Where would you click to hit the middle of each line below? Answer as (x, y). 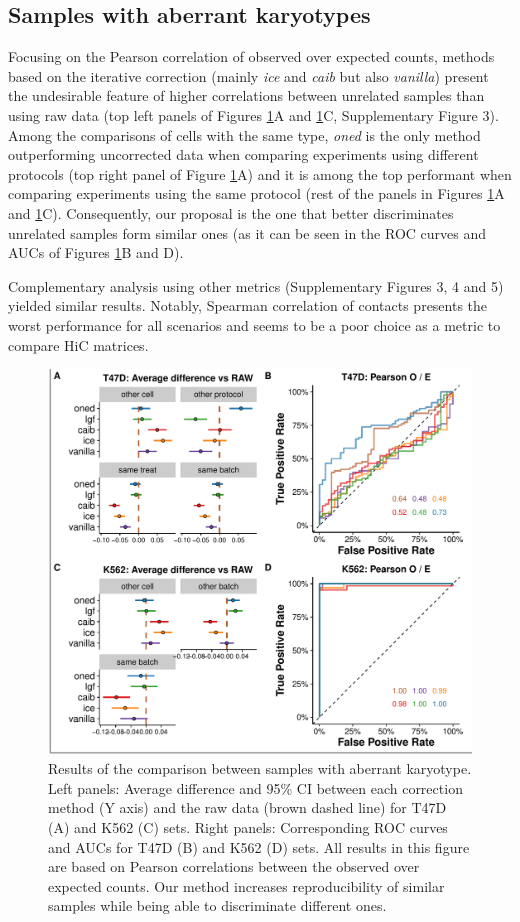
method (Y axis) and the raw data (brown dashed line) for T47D (247, 807)
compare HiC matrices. (78, 344)
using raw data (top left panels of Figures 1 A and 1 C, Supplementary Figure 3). (253, 114)
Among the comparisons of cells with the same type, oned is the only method (244, 134)
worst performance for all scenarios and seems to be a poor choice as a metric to (254, 324)
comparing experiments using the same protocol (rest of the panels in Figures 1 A (256, 193)
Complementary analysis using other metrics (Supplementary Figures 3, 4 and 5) (256, 285)
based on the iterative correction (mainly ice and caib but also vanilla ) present (248, 75)
